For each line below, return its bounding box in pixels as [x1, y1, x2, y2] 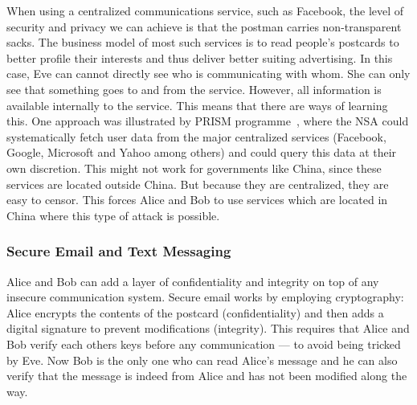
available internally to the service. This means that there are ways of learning [6, 96, 388, 113]
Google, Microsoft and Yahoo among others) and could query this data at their [6, 144, 397, 161]
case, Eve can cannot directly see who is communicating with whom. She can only [6, 65, 411, 82]
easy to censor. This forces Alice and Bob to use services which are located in [6, 191, 388, 208]
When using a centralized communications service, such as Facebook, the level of [6, 2, 404, 18]
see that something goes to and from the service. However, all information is [6, 80, 382, 97]
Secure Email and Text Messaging [6, 241, 231, 261]
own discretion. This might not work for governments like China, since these [6, 159, 382, 176]
